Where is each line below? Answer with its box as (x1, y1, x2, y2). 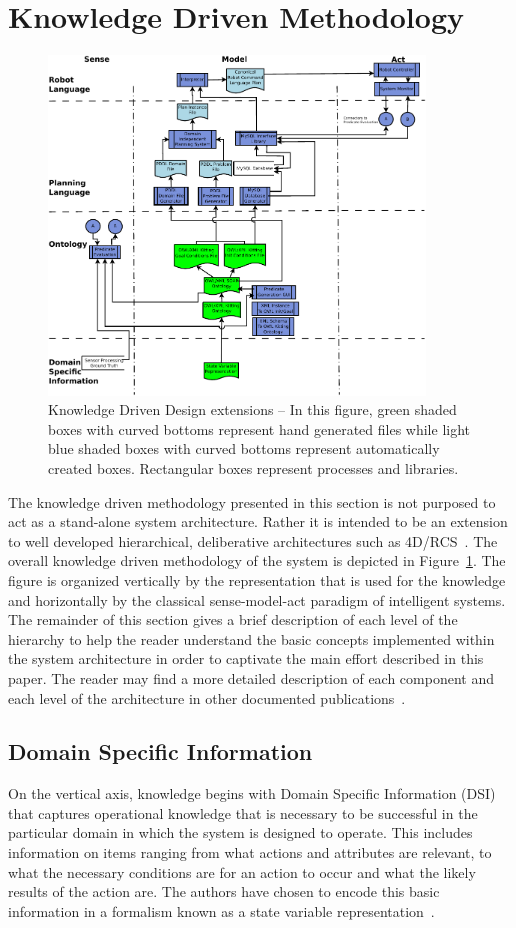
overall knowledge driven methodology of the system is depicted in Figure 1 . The (8, 550, 506, 571)
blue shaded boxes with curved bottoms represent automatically (48, 438, 440, 459)
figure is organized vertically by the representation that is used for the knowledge (8, 569, 506, 590)
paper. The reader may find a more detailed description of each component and (8, 667, 494, 688)
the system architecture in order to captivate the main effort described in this (8, 648, 484, 669)
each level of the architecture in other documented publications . (8, 687, 406, 708)
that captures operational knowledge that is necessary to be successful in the (8, 802, 478, 823)
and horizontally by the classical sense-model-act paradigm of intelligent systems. (8, 589, 506, 610)
